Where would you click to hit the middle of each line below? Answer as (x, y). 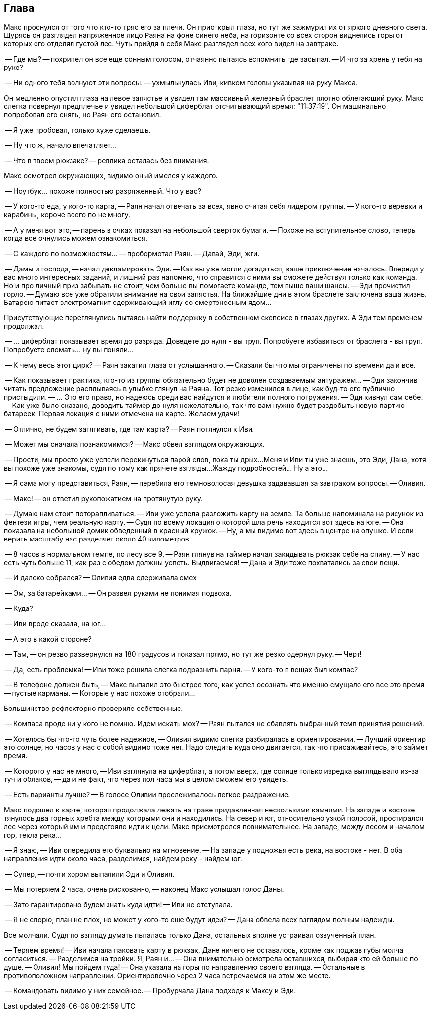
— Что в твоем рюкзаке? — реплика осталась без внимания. (107, 161)
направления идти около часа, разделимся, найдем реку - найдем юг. (123, 859)
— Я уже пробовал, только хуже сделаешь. (78, 130)
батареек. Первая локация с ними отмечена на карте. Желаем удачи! (122, 414)
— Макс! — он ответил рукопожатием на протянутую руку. (104, 499)
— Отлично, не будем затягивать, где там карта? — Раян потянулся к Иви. (130, 429)
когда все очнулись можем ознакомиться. (76, 238)
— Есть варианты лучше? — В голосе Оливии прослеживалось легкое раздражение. (148, 795)
